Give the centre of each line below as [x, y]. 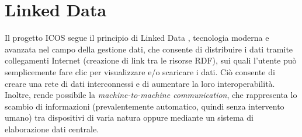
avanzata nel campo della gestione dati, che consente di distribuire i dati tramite [149, 49]
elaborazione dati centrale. [52, 129]
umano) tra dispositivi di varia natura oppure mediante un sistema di [129, 117]
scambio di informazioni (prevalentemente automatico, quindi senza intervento [145, 106]
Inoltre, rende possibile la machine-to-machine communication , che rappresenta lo [151, 95]
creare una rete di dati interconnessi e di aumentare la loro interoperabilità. [140, 83]
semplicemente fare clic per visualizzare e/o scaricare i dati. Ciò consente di [140, 71]
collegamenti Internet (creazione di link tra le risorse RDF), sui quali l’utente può [151, 60]
